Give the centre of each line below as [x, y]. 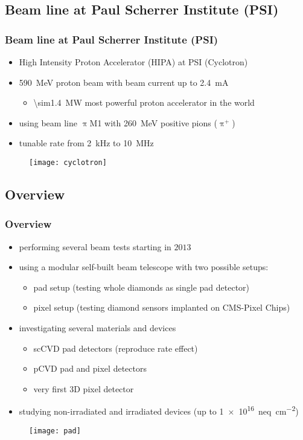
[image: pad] [55, 431]
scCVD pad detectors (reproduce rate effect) [116, 348]
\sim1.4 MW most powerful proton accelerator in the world [144, 102]
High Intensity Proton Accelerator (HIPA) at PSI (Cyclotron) [133, 62]
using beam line [48, 122]
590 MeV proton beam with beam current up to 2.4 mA [124, 82]
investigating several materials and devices [97, 328]
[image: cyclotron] [68, 162]
